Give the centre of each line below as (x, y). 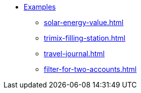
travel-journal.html (74, 54)
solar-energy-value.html (84, 22)
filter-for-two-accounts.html (90, 69)
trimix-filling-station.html (85, 38)
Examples (40, 7)
